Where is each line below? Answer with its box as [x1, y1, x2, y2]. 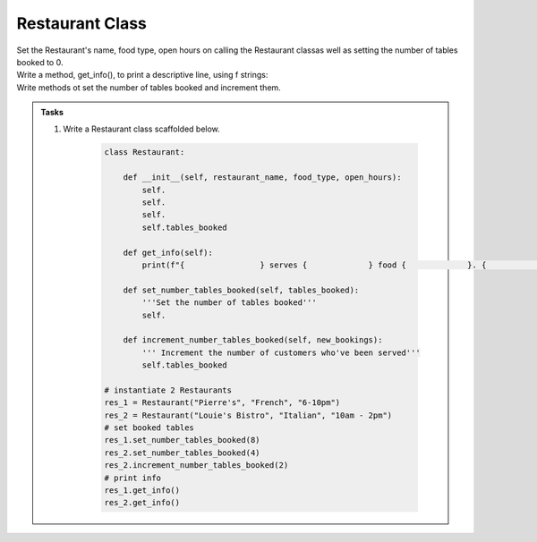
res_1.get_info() [104, 486, 181, 495]
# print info [104, 472, 161, 483]
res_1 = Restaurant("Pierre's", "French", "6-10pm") [104, 398, 341, 408]
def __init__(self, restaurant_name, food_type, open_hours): [123, 173, 402, 182]
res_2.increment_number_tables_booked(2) [104, 461, 289, 470]
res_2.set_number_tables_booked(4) [104, 447, 260, 458]
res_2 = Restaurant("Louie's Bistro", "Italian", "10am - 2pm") [104, 410, 393, 420]
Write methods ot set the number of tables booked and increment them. [16, 81, 281, 93]
